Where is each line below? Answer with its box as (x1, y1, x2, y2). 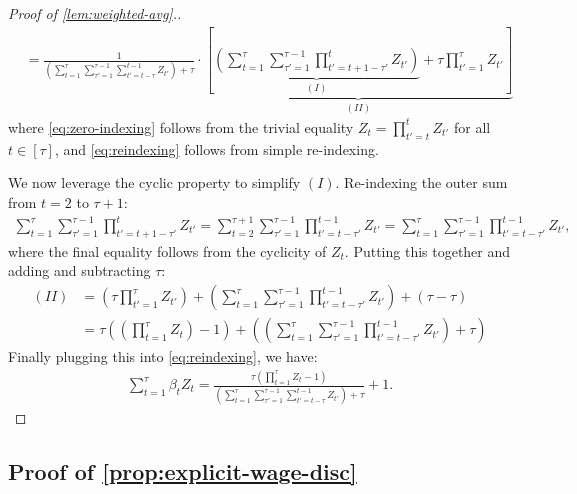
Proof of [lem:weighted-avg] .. (8, 3, 182, 23)
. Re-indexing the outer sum (335, 172, 508, 193)
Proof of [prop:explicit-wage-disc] (8, 456, 357, 487)
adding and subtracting (8, 260, 151, 281)
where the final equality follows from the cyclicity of (8, 240, 327, 261)
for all (453, 116, 491, 137)
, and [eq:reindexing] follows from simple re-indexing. (54, 138, 379, 159)
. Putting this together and (344, 240, 511, 261)
